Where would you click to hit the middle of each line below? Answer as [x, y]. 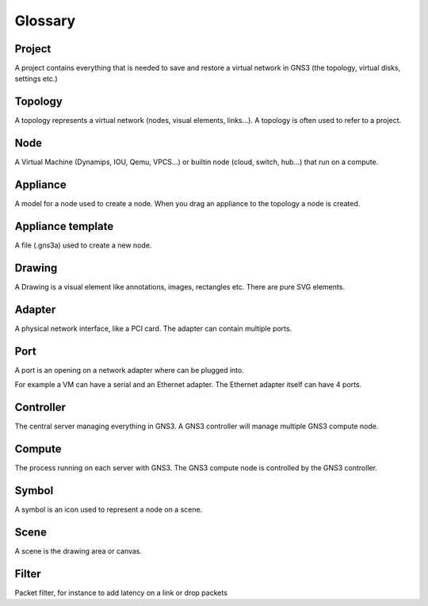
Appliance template [64, 226]
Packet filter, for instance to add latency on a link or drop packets [121, 593]
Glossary [45, 21]
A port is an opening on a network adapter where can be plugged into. [130, 370]
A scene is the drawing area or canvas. [78, 550]
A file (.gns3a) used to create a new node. [83, 245]
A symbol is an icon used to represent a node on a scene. [109, 509]
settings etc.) [36, 79]
